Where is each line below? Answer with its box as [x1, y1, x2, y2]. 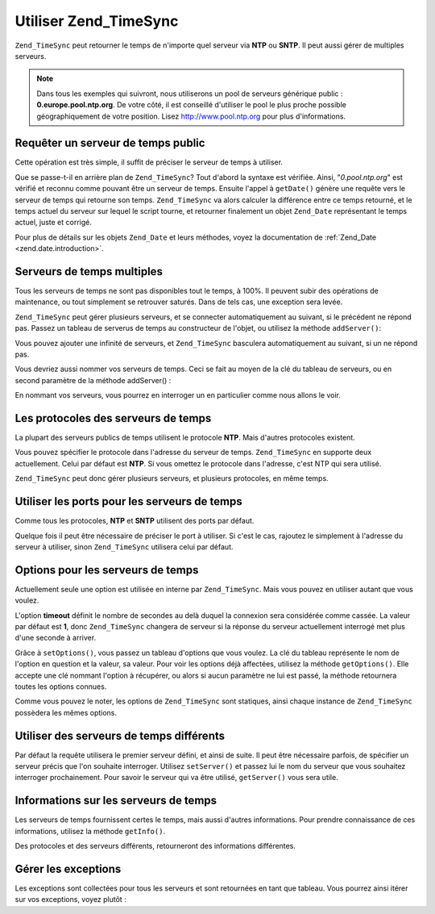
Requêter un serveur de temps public [14, 136, 205, 150]
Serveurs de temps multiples [14, 265, 163, 278]
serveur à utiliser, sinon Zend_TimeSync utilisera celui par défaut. [14, 541, 234, 552]
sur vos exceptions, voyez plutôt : [14, 895, 126, 904]
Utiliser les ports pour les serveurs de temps [14, 495, 242, 508]
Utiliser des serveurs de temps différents [14, 728, 226, 742]
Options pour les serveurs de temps [14, 563, 199, 577]
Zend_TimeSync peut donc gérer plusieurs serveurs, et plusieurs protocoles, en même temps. [14, 474, 329, 483]
